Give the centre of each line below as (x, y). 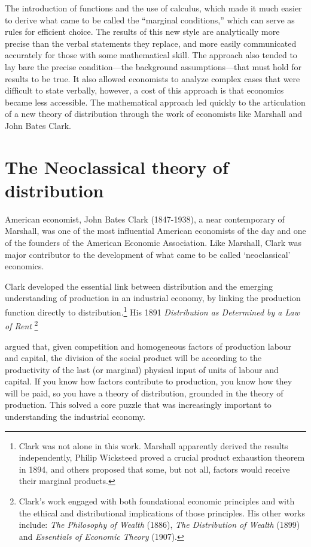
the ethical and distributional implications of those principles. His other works (162, 513)
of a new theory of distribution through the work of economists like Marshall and (154, 114)
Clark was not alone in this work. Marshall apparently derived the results (153, 445)
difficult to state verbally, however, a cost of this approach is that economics (144, 90)
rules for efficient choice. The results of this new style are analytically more (142, 31)
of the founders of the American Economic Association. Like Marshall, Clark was (153, 243)
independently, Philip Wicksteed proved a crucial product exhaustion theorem (162, 457)
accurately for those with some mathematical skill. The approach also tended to (151, 55)
